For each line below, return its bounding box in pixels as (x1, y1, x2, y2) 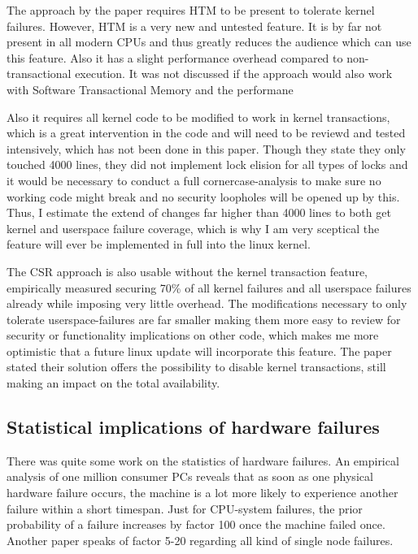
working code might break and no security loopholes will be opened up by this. (7, 188, 400, 205)
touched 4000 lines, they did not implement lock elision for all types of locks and (7, 156, 408, 173)
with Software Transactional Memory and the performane (7, 80, 294, 97)
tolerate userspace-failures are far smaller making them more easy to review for (7, 310, 401, 327)
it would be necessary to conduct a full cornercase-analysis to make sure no (7, 171, 381, 188)
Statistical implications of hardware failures (7, 414, 380, 439)
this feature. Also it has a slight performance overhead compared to (7, 49, 343, 66)
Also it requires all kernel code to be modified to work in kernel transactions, (7, 108, 390, 125)
